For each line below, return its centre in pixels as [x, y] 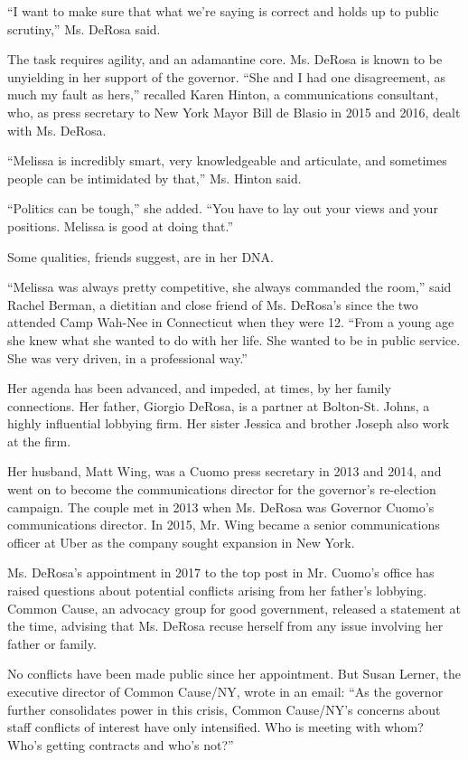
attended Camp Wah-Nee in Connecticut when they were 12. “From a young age [231, 322]
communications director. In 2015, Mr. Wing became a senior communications [224, 525]
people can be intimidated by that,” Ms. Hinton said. [154, 178]
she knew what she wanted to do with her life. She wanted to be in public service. [234, 339]
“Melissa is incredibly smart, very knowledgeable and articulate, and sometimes [227, 160]
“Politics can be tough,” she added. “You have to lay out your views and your [223, 208]
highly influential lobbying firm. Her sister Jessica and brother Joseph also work [229, 423]
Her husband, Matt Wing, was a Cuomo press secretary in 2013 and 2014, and [225, 471]
